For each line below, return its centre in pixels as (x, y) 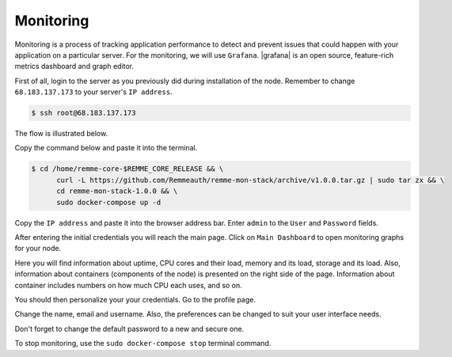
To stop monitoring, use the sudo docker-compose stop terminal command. (143, 344)
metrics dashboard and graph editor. (74, 66)
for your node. (38, 249)
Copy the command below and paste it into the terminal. (106, 148)
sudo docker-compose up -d (109, 202)
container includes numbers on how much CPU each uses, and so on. (129, 285)
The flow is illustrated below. (61, 134)
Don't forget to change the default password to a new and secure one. (129, 329)
